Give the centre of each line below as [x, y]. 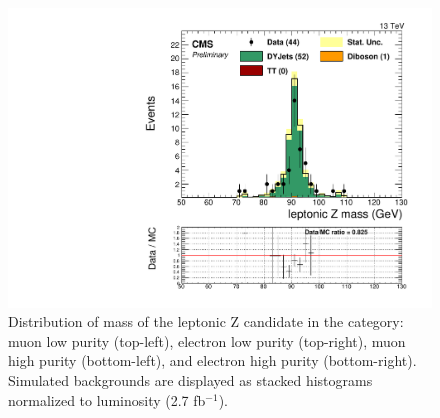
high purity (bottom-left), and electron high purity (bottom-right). [212, 360]
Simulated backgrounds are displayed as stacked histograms [190, 380]
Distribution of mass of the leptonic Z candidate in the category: [206, 321]
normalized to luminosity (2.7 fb [107, 399]
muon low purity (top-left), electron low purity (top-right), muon [207, 340]
